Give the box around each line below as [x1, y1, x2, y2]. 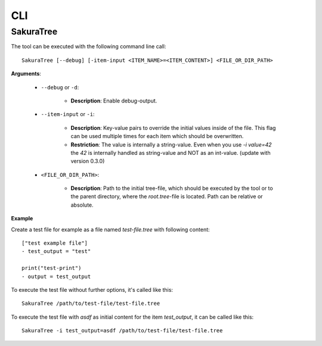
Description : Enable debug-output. [70, 97, 157, 104]
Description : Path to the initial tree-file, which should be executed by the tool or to [70, 185, 274, 192]
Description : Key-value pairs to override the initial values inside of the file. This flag [70, 124, 276, 131]
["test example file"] [21, 240, 88, 247]
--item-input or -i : [41, 111, 95, 118]
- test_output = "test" [21, 248, 91, 255]
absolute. [70, 201, 94, 208]
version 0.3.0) [70, 158, 105, 165]
